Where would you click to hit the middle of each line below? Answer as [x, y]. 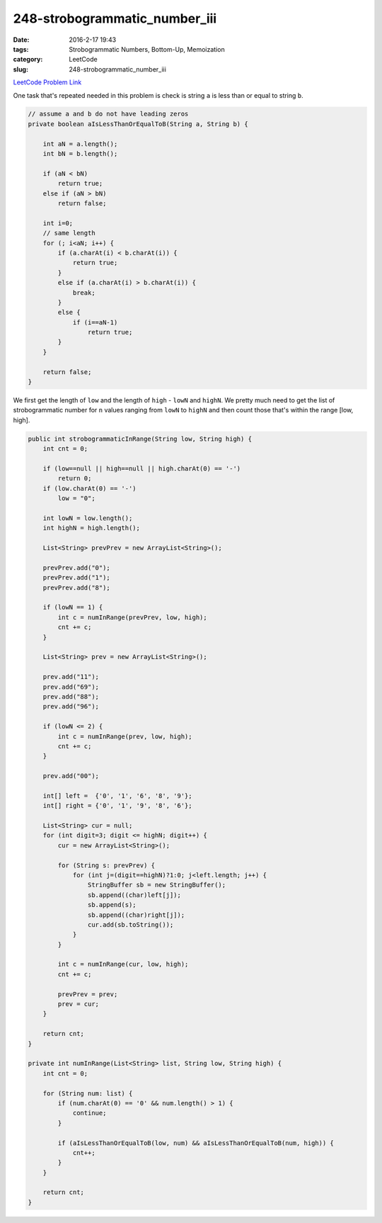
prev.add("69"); [71, 687]
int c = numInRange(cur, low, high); [123, 964]
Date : [21, 40]
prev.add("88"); [71, 697]
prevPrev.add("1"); [77, 578]
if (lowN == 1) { [73, 607]
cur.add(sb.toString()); [131, 924]
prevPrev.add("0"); [77, 568]
